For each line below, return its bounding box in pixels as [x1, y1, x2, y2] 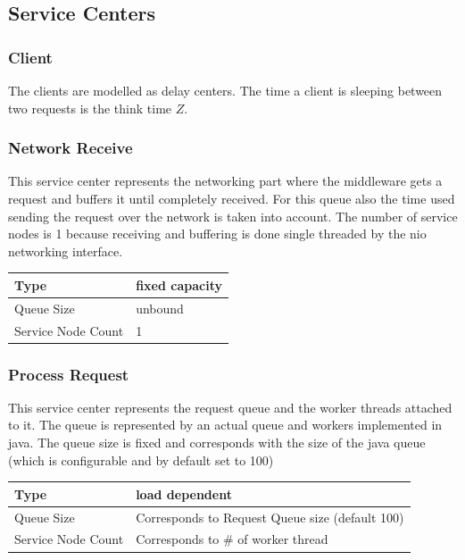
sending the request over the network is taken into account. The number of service [8, 206, 458, 225]
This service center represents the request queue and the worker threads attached [8, 397, 453, 416]
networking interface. [8, 241, 123, 260]
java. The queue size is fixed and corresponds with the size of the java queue [8, 433, 426, 452]
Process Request [8, 363, 129, 385]
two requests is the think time [8, 98, 172, 117]
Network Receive [8, 137, 133, 159]
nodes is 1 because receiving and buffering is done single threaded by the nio [8, 224, 427, 243]
